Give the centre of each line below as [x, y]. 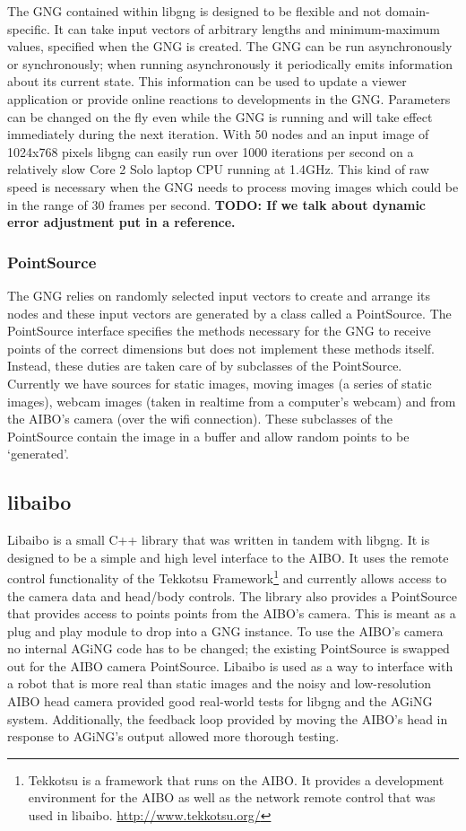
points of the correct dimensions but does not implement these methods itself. [221, 348]
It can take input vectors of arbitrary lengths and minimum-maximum [247, 28]
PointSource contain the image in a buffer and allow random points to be [208, 436]
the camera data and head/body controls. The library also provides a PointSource [232, 595]
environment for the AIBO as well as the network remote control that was [232, 797]
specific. [29, 28]
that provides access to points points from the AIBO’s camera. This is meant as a [232, 613]
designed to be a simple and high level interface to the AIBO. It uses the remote [228, 557]
